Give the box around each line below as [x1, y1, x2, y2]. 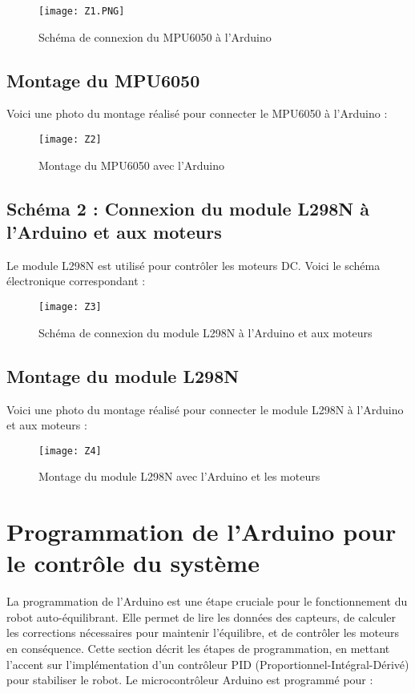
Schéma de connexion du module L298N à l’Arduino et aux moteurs [38, 324, 373, 340]
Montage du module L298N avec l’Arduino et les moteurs [38, 468, 320, 485]
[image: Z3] [38, 301, 102, 313]
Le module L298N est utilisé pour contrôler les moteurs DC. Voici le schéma [6, 256, 381, 273]
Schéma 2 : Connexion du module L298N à [6, 195, 369, 220]
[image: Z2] [38, 134, 102, 146]
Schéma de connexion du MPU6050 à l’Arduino [38, 28, 272, 45]
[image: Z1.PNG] [38, 6, 125, 17]
